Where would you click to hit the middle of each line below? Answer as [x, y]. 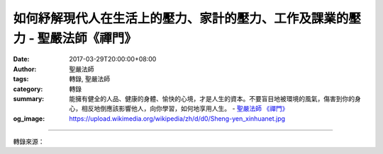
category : [28, 89]
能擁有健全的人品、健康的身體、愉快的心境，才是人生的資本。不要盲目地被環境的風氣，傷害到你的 [212, 98]
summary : [29, 98]
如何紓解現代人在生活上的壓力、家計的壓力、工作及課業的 [181, 18]
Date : [21, 59]
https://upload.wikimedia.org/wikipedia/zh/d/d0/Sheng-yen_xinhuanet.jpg [177, 118]
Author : [25, 69]
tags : [21, 79]
